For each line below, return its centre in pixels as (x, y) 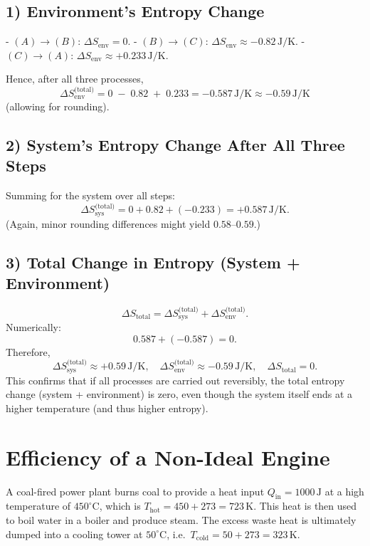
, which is (120, 506)
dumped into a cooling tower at (74, 534)
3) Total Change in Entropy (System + (153, 262)
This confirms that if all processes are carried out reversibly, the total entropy (175, 380)
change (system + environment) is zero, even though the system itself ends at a (179, 394)
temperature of (38, 506)
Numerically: (33, 327)
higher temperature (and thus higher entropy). (107, 408)
